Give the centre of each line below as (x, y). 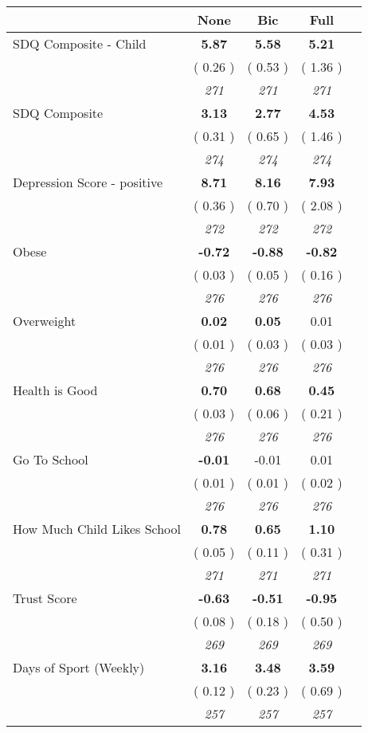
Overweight (45, 321)
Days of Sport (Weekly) (79, 667)
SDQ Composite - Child (80, 43)
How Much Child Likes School (97, 529)
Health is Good (55, 390)
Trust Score (45, 598)
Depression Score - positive (88, 182)
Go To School (51, 459)
